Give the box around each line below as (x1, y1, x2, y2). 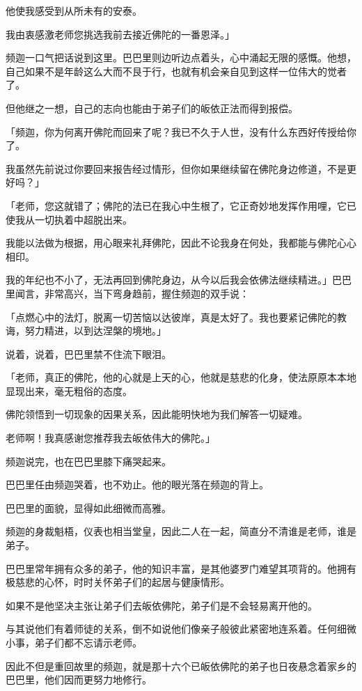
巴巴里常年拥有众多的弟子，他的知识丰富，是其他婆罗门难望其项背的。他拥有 (6, 561, 356, 575)
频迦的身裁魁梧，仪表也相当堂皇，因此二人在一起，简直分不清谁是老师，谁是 (6, 524, 356, 538)
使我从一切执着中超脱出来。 (6, 212, 132, 226)
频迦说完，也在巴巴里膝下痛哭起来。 (6, 453, 171, 468)
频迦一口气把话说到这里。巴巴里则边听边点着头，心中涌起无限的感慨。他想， (6, 50, 356, 65)
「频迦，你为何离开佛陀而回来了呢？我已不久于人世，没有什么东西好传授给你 (6, 124, 356, 139)
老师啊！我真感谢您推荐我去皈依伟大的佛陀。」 (6, 430, 215, 445)
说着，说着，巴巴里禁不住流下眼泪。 (6, 346, 171, 361)
